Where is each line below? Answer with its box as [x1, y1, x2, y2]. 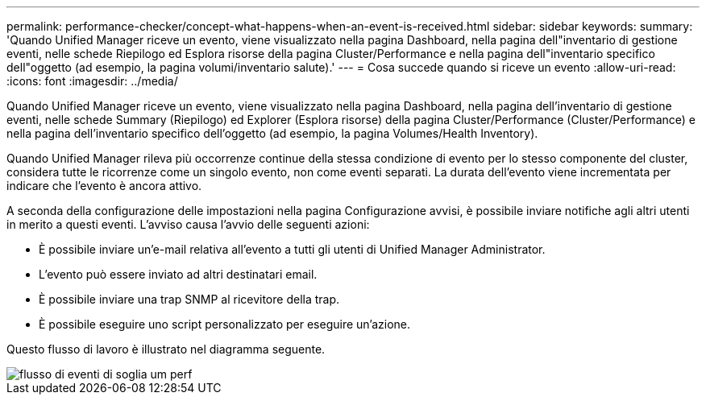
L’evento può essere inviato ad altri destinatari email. [39, 267, 318, 281]
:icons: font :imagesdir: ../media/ [6, 74, 178, 88]
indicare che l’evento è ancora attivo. [6, 179, 202, 192]
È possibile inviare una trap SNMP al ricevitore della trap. [39, 292, 340, 306]
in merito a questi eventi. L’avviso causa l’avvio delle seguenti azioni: [6, 217, 370, 231]
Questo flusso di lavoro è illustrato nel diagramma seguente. [6, 342, 326, 356]
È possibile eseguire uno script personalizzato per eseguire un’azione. [39, 317, 411, 331]
